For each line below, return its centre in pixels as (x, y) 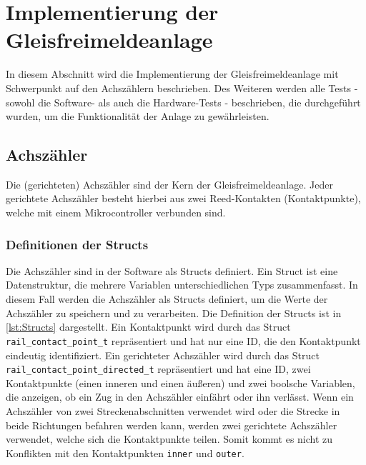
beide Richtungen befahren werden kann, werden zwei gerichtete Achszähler (172, 425)
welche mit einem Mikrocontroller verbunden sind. (116, 212)
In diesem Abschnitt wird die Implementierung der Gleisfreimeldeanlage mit (172, 74)
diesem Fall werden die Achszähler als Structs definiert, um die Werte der (167, 299)
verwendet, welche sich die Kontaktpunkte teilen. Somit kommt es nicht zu (169, 439)
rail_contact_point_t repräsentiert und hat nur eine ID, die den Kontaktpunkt (183, 340)
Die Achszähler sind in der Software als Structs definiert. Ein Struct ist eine (172, 270)
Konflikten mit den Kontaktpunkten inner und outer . (125, 452)
